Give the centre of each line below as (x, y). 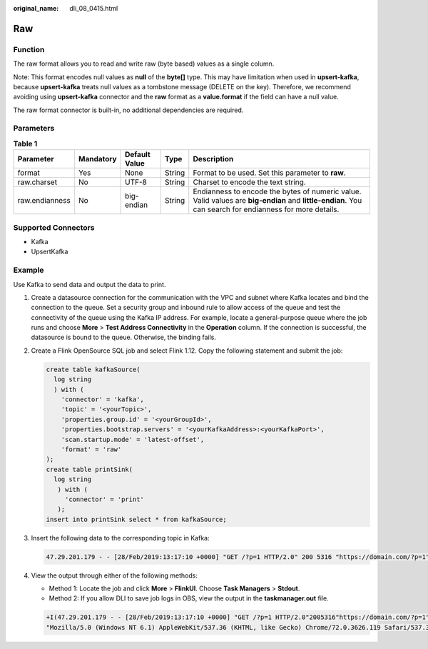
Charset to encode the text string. (249, 182)
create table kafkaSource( (93, 369)
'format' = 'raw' (91, 449)
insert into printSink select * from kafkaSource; (137, 519)
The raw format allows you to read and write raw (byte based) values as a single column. (144, 64)
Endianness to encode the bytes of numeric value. (277, 191)
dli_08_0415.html (94, 8)
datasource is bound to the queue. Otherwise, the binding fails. (124, 337)
